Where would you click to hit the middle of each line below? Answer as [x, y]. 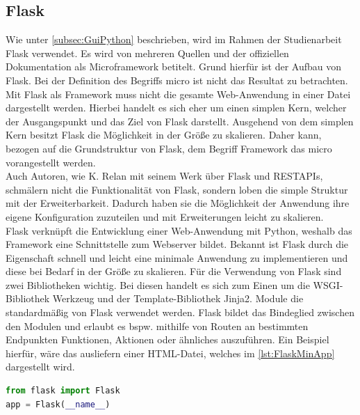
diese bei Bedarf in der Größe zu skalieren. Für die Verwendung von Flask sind [174, 271]
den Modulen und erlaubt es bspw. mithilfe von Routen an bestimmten [157, 326]
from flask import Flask [63, 391]
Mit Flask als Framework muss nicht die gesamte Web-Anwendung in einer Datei [178, 94]
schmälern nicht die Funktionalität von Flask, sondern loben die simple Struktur [177, 189]
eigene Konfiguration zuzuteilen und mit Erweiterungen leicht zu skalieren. [165, 216]
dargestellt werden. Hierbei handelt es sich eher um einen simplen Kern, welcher [176, 108]
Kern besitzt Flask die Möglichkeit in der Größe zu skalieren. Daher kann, [164, 135]
